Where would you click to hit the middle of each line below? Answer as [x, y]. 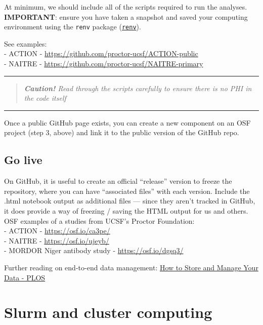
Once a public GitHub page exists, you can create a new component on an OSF [127, 122]
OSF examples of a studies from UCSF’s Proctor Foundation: [99, 220]
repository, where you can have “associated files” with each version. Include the [127, 191]
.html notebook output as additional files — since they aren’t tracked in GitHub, [130, 201]
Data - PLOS [25, 277]
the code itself [45, 98]
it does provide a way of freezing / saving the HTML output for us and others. [126, 210]
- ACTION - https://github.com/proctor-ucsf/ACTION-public [101, 53]
